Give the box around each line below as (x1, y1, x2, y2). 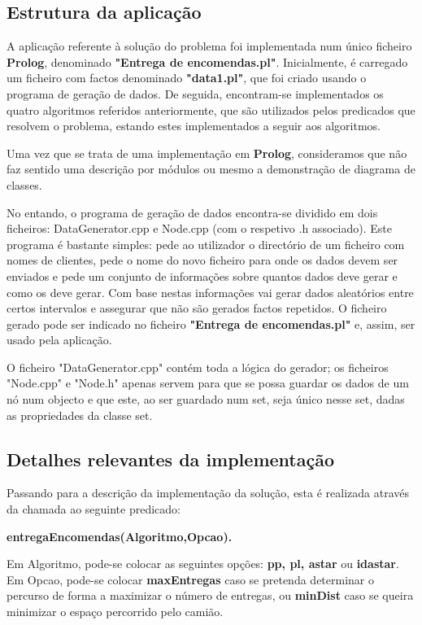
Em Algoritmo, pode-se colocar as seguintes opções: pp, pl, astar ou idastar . (7, 555, 399, 572)
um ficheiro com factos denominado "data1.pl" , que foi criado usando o (7, 69, 367, 86)
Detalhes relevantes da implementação (7, 446, 334, 471)
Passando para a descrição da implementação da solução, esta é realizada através (7, 484, 410, 501)
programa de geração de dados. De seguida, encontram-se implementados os (7, 85, 384, 102)
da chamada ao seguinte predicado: (7, 500, 181, 518)
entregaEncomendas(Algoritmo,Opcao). (7, 527, 233, 544)
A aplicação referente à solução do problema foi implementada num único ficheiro (7, 37, 412, 55)
